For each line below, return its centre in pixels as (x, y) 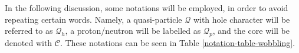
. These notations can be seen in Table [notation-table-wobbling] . (178, 42)
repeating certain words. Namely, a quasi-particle (93, 19)
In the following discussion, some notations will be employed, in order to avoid (147, 8)
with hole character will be (241, 19)
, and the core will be (251, 31)
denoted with (29, 42)
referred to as (29, 31)
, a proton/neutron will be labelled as (133, 31)
